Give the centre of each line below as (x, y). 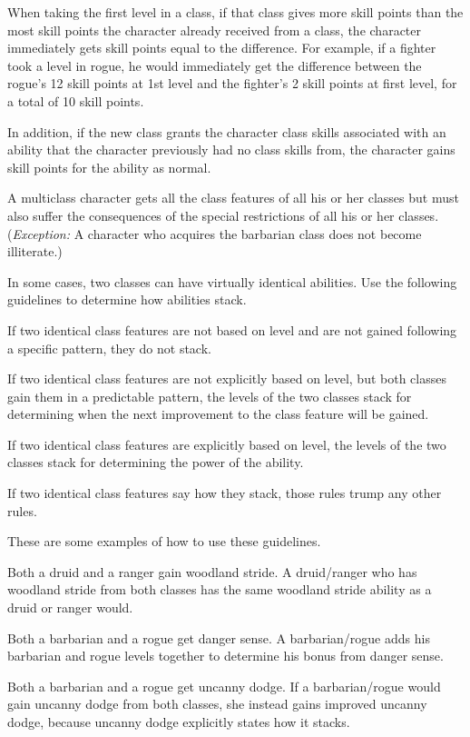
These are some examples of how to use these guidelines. (164, 541)
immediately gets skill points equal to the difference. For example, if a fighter (222, 48)
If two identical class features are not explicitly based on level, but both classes (227, 378)
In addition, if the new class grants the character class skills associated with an (227, 131)
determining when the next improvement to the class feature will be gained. (218, 414)
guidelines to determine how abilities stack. (127, 299)
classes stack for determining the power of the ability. (156, 462)
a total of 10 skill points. (76, 100)
